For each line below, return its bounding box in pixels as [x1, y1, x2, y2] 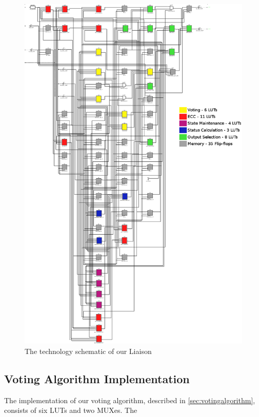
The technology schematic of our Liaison [25, 345, 152, 356]
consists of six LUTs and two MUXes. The [4, 405, 137, 415]
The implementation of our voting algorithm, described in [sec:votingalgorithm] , [4, 394, 255, 405]
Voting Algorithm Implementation [4, 370, 190, 386]
